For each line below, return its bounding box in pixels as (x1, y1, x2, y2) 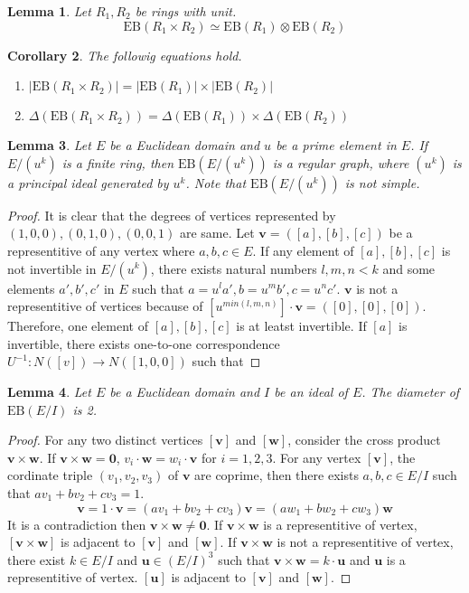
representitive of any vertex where (7, 240, 195, 259)
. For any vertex (272, 447, 361, 466)
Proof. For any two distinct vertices (7, 430, 203, 449)
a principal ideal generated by (7, 173, 169, 192)
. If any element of (252, 240, 354, 259)
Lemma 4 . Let (7, 381, 91, 400)
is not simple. (344, 173, 420, 192)
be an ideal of (274, 381, 348, 400)
